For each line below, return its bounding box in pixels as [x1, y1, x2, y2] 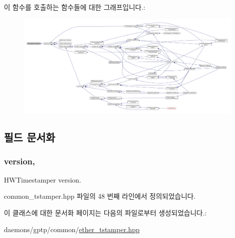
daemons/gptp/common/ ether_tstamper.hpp [4, 224, 140, 234]
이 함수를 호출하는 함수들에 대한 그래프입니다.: [4, 2, 145, 12]
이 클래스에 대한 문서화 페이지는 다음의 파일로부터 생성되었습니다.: [4, 207, 207, 217]
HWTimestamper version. [4, 174, 81, 185]
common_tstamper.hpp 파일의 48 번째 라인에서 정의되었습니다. [4, 191, 196, 201]
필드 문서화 [4, 130, 55, 145]
